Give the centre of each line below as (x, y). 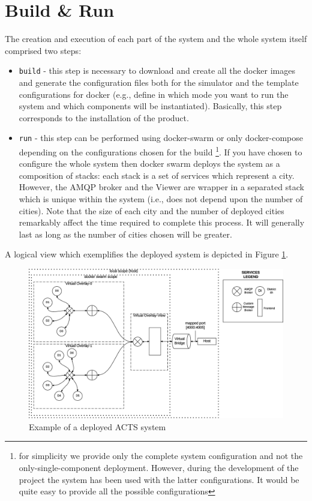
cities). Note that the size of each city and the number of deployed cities (151, 210)
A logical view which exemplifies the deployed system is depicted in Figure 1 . (147, 254)
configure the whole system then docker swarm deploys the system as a (149, 163)
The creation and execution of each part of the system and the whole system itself (156, 39)
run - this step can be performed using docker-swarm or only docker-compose (161, 138)
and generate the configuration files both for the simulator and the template (159, 82)
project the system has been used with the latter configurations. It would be (159, 479)
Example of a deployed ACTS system (97, 426)
